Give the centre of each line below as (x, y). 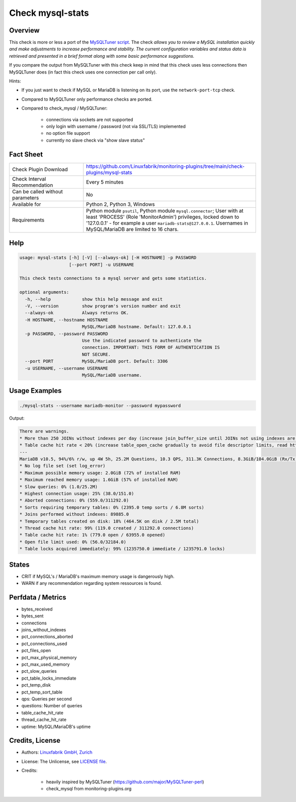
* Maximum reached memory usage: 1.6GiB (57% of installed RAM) (99, 480)
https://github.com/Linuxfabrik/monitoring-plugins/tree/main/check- (166, 166)
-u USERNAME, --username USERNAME (67, 368)
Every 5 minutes (105, 182)
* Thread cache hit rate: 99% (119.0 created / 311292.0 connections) (107, 528)
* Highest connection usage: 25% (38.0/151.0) (77, 493)
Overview (24, 30)
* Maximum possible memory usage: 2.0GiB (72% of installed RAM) (100, 473)
